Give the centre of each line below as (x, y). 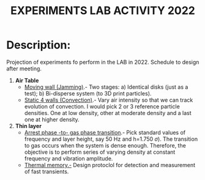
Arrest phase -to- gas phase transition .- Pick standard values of (105, 132)
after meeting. (24, 69)
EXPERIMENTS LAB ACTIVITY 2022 (103, 11)
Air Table (27, 80)
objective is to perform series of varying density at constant (100, 152)
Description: (39, 45)
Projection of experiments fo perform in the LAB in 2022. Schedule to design (103, 62)
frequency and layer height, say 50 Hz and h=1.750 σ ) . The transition (111, 139)
